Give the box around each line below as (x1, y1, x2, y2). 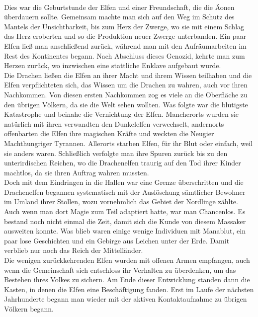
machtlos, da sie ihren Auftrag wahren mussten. (4, 167, 149, 177)
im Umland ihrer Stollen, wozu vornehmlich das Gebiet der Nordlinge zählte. (4, 196, 238, 207)
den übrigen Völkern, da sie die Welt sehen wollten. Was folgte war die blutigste (4, 99, 248, 109)
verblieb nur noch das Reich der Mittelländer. (4, 245, 143, 255)
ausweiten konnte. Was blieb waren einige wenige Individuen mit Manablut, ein (4, 226, 246, 236)
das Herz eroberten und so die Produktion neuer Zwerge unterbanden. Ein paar (4, 31, 247, 41)
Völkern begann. (4, 304, 54, 314)
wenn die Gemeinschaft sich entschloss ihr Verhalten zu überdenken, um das (4, 264, 236, 275)
